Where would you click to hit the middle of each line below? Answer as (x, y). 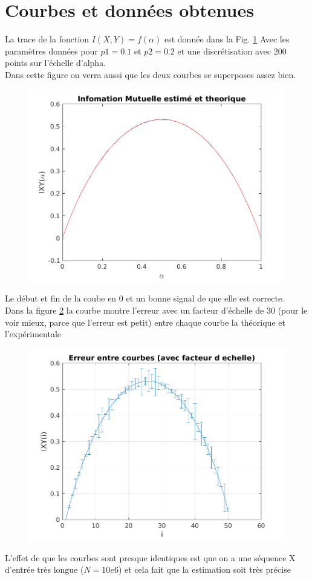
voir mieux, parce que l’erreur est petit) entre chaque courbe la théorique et (145, 322)
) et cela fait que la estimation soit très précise (204, 569)
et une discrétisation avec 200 (232, 51)
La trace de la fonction (47, 39)
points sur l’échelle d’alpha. (56, 63)
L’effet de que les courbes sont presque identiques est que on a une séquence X (150, 557)
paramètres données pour (51, 51)
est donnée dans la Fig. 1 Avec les (227, 39)
